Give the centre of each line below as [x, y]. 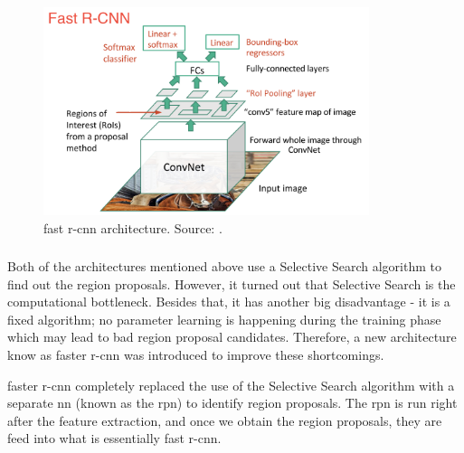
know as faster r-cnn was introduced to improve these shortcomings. [196, 354]
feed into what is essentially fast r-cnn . [114, 438]
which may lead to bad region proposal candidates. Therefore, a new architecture [232, 337]
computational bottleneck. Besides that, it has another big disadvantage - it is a [229, 302]
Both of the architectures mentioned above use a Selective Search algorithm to [224, 266]
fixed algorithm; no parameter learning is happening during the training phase [224, 319]
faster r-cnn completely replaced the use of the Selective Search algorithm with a [231, 385]
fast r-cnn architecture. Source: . [133, 227]
